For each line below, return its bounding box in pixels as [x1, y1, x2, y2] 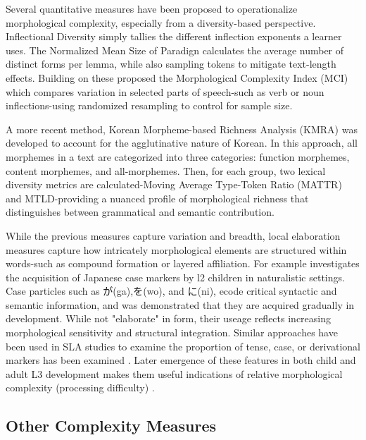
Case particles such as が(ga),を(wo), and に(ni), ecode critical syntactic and [6, 283, 337, 298]
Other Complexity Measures [6, 415, 217, 436]
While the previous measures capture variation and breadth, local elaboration [6, 228, 341, 243]
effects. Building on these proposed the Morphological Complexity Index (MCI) [6, 70, 348, 85]
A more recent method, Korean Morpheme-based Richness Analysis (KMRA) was [6, 121, 358, 136]
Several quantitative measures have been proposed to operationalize [6, 1, 298, 16]
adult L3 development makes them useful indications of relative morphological [6, 366, 343, 381]
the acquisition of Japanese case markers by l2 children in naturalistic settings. [6, 269, 345, 284]
